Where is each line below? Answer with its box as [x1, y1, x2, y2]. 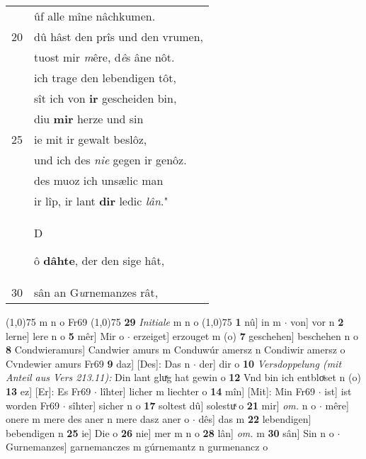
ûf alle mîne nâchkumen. [34, 8, 156, 24]
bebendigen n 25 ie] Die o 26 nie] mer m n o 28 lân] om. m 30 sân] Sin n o [6, 425, 334, 440]
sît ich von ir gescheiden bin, [34, 90, 177, 106]
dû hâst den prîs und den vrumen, [34, 28, 203, 45]
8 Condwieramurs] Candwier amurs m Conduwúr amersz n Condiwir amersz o [6, 342, 345, 357]
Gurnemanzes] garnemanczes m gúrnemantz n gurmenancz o [6, 439, 268, 454]
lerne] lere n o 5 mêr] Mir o [6, 328, 125, 343]
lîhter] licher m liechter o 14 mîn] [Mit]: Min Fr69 [100, 383, 316, 398]
